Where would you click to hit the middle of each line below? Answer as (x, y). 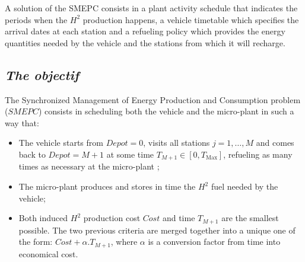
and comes (275, 143)
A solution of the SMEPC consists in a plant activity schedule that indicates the (151, 8)
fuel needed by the (244, 186)
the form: (36, 242)
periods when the (36, 19)
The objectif (42, 74)
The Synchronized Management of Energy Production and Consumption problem (153, 99)
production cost (112, 218)
